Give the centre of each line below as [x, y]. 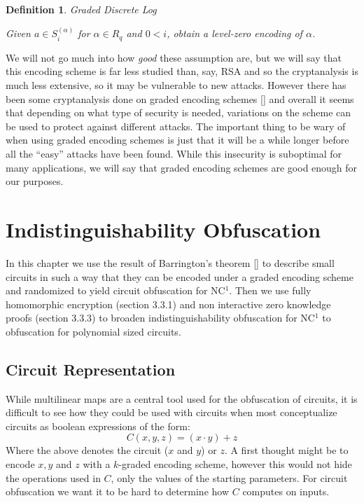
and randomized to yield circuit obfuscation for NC [115, 290]
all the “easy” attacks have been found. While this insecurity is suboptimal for [174, 154]
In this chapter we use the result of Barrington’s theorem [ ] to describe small [170, 262]
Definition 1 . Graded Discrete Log [81, 9]
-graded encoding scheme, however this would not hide [235, 464]
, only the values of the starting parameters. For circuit [229, 477]
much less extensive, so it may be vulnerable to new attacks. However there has [176, 85]
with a [97, 464]
